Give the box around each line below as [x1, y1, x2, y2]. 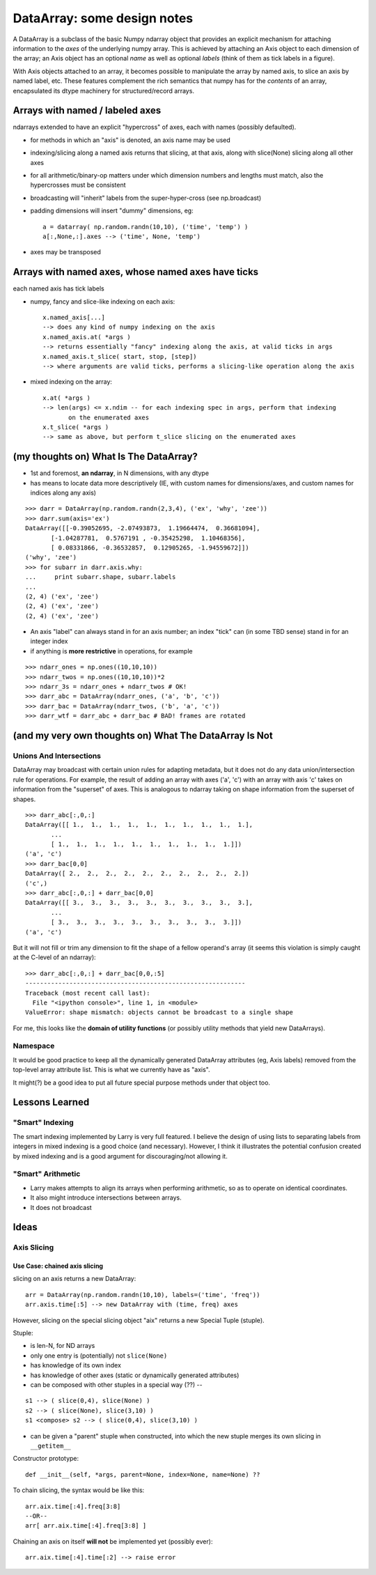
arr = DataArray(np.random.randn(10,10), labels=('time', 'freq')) [25, 1291, 260, 1298]
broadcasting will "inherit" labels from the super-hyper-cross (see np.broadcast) [30, 194, 262, 202]
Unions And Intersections [13, 751, 101, 761]
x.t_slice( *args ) [42, 423, 109, 431]
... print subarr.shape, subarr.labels [25, 573, 176, 581]
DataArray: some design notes [13, 10, 194, 26]
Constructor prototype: [13, 1454, 79, 1463]
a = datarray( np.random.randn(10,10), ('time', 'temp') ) [42, 223, 249, 231]
